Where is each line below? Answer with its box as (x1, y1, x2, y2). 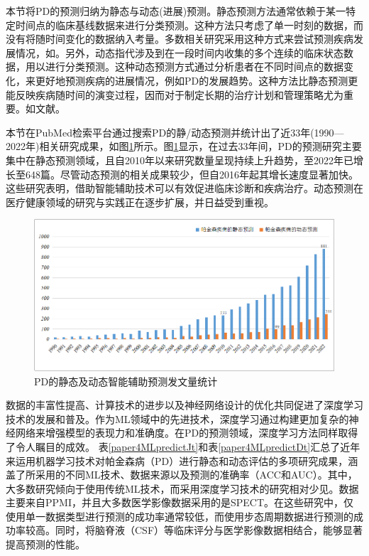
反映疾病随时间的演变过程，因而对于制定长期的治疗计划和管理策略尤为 (15, 87, 343, 102)
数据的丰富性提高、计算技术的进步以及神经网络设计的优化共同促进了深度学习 (6, 397, 363, 412)
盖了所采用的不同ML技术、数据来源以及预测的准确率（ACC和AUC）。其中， (6, 467, 358, 482)
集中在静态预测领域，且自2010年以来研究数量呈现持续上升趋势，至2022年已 (6, 152, 353, 167)
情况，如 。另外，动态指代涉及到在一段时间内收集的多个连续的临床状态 (15, 45, 343, 60)
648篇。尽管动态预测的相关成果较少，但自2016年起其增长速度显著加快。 (25, 166, 358, 181)
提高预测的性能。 (6, 537, 85, 552)
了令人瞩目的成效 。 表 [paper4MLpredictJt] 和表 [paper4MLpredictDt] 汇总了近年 (6, 439, 360, 454)
